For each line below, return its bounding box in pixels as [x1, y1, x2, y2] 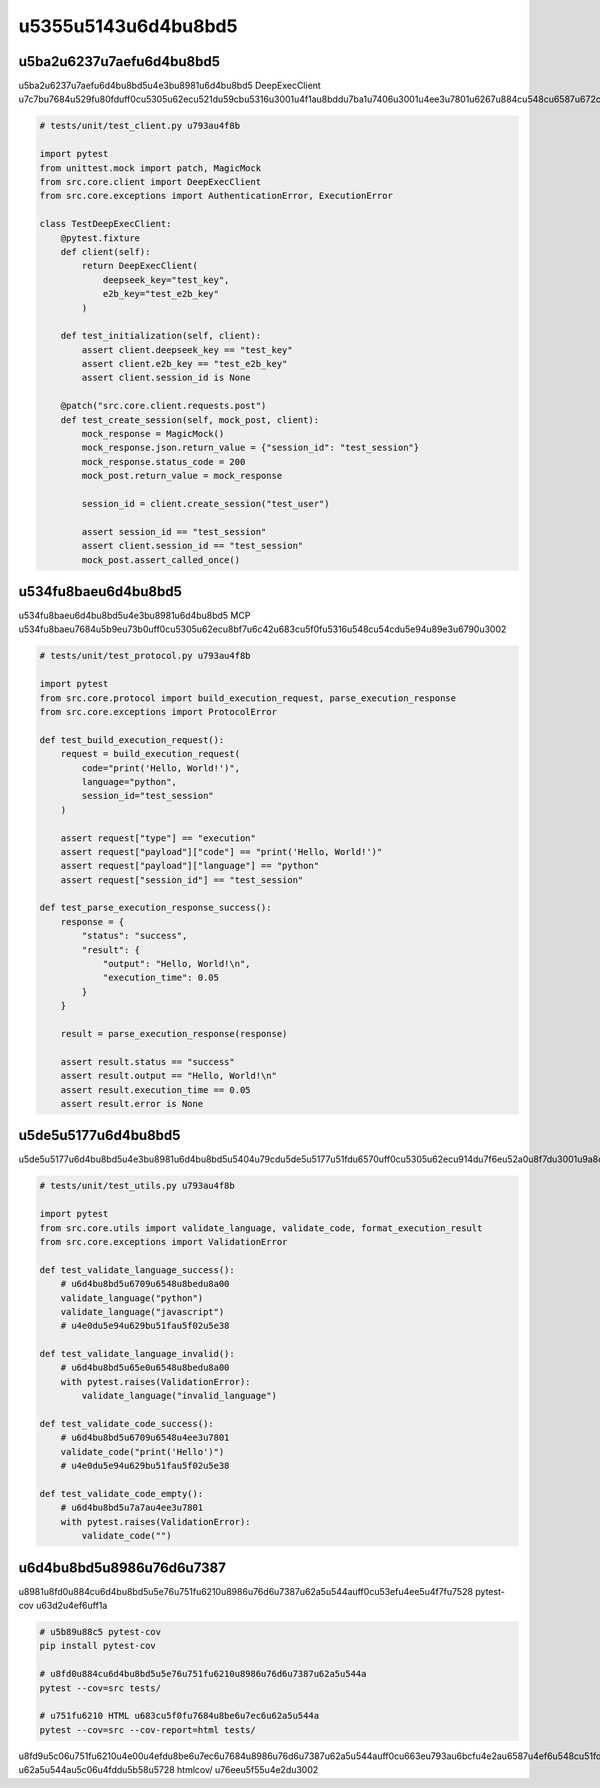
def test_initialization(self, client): [60, 330, 262, 342]
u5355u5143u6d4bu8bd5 [18, 15, 238, 37]
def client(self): [60, 246, 151, 257]
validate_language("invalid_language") [81, 1390, 277, 1402]
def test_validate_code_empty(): [39, 1488, 204, 1499]
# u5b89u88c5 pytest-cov [39, 1626, 162, 1638]
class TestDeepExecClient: [39, 218, 172, 230]
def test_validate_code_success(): [39, 1418, 214, 1430]
